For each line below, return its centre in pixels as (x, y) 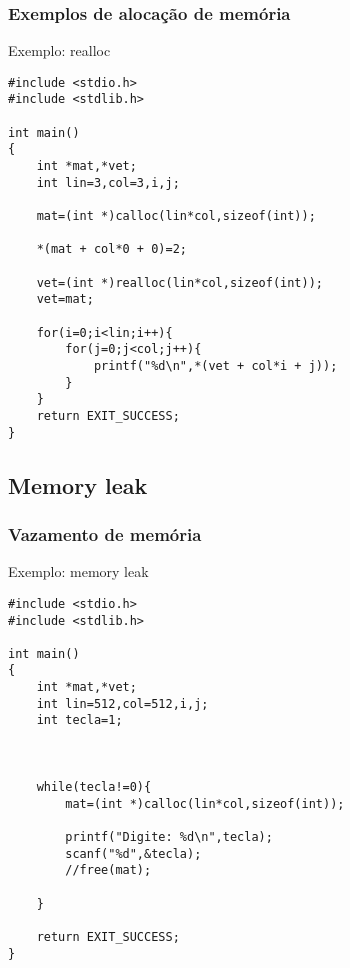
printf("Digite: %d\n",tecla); (169, 837)
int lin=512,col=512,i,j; (122, 703)
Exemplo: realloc (59, 50)
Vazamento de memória (105, 533)
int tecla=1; (79, 720)
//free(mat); (108, 870)
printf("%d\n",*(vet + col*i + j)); (215, 365)
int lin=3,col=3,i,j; (108, 182)
